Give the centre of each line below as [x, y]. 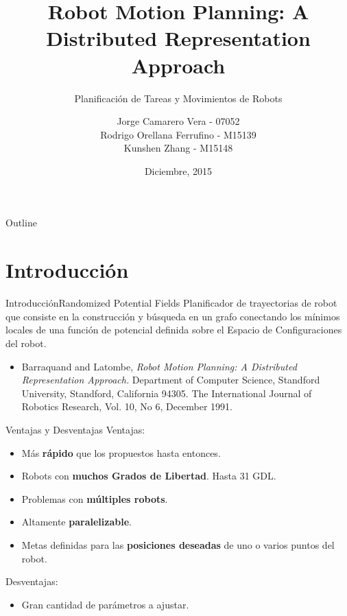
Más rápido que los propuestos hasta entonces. [121, 452]
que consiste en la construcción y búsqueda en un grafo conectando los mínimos [173, 316]
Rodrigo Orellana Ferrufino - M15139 [178, 134]
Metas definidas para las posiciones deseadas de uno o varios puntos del [178, 544]
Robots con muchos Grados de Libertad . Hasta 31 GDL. [149, 476]
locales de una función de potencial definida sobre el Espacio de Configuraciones [174, 330]
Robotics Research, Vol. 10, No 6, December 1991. [127, 406]
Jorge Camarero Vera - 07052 [178, 121]
